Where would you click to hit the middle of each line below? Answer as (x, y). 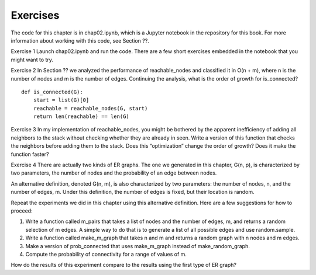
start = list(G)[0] (61, 100)
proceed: (22, 211)
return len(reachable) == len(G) (81, 116)
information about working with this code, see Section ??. (80, 40)
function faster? (30, 154)
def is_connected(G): (52, 92)
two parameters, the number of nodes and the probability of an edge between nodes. (114, 173)
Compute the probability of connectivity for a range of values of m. (106, 254)
